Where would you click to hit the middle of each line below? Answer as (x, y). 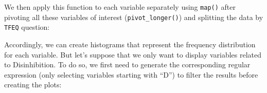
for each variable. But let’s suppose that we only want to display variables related (133, 54)
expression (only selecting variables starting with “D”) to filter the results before (131, 74)
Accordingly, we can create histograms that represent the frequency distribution (130, 44)
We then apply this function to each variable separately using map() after (120, 7)
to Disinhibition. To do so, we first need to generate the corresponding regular (127, 64)
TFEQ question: (27, 27)
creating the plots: (33, 85)
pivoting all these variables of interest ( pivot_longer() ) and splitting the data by (134, 17)
